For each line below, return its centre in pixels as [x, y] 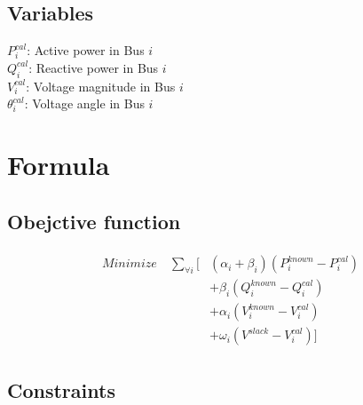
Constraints [61, 389]
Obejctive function [94, 221]
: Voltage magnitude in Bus [101, 86]
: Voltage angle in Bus [84, 103]
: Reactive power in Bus [94, 67]
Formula [59, 164]
